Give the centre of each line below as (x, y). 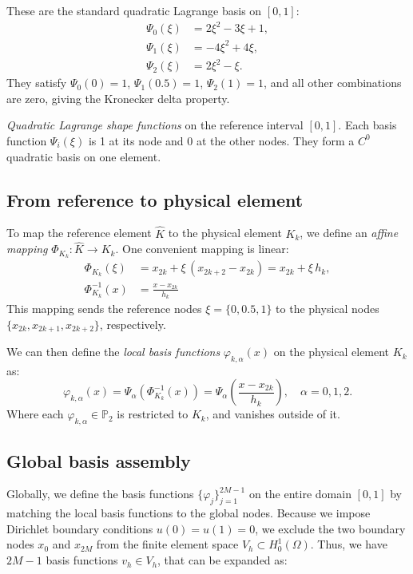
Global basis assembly (99, 460)
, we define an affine (349, 233)
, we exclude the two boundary (330, 528)
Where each (35, 414)
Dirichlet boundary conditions (80, 528)
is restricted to (153, 414)
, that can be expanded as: (222, 560)
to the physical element (225, 233)
